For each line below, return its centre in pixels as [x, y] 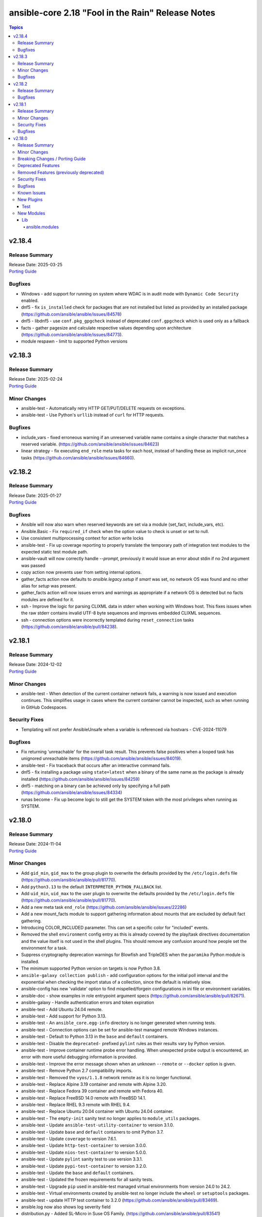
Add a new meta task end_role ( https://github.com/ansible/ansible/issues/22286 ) [104, 907]
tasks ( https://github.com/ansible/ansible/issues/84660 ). [78, 458]
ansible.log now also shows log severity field [66, 1207]
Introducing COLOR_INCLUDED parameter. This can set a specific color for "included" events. [115, 927]
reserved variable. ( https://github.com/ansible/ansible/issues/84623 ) [90, 444]
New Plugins [30, 200]
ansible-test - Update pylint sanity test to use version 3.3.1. [82, 1159]
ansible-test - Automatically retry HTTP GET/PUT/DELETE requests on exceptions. [103, 408]
